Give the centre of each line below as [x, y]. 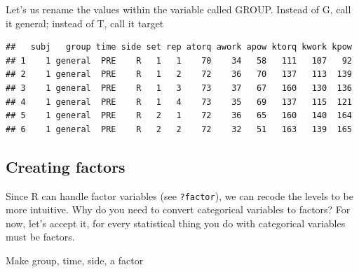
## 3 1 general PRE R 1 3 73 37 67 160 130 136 [179, 88]
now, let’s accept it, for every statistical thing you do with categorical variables [176, 223]
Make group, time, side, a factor [75, 260]
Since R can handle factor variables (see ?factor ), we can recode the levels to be [179, 195]
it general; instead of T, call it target [85, 23]
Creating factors [66, 166]
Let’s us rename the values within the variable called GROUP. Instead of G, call [178, 9]
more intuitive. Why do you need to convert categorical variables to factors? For [178, 209]
